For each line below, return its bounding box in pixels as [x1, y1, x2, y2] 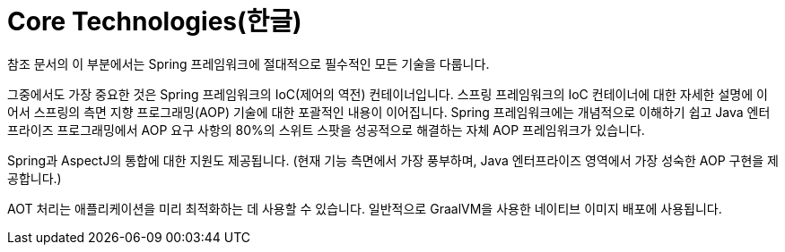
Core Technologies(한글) [7, 6, 302, 37]
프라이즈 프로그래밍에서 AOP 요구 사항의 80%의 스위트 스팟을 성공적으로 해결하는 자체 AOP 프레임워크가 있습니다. [7, 122, 645, 138]
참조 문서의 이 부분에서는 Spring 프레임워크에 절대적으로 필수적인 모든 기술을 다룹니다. [7, 55, 490, 71]
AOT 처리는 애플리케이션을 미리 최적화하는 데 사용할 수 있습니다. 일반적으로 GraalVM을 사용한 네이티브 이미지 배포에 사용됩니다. [7, 200, 722, 216]
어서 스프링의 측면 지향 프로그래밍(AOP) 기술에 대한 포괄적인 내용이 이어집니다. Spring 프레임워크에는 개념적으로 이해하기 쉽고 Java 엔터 [7, 104, 771, 120]
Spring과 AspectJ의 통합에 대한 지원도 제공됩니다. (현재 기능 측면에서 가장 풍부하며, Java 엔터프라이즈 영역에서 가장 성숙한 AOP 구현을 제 [7, 152, 779, 168]
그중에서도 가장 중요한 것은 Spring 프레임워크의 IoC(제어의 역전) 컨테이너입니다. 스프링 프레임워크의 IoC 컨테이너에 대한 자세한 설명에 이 [7, 86, 768, 102]
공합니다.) [7, 170, 62, 186]
